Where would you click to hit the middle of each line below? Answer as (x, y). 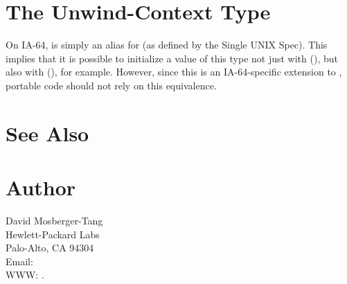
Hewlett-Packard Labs (53, 234)
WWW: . (25, 275)
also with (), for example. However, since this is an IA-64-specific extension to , (174, 72)
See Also (47, 133)
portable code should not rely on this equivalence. (111, 85)
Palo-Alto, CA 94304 (50, 248)
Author (41, 187)
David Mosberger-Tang (54, 220)
